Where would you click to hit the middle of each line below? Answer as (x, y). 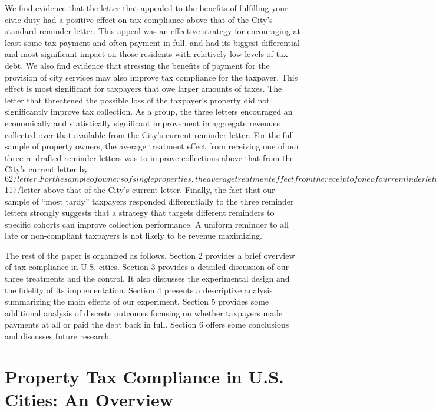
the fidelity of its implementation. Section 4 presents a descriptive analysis (139, 290)
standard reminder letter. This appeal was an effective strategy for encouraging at (153, 31)
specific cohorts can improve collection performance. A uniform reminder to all (147, 224)
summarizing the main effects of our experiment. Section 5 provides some (137, 301)
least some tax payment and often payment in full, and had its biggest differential (152, 42)
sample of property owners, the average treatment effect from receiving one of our (152, 146)
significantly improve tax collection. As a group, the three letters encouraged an (149, 111)
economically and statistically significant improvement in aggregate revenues (143, 123)
